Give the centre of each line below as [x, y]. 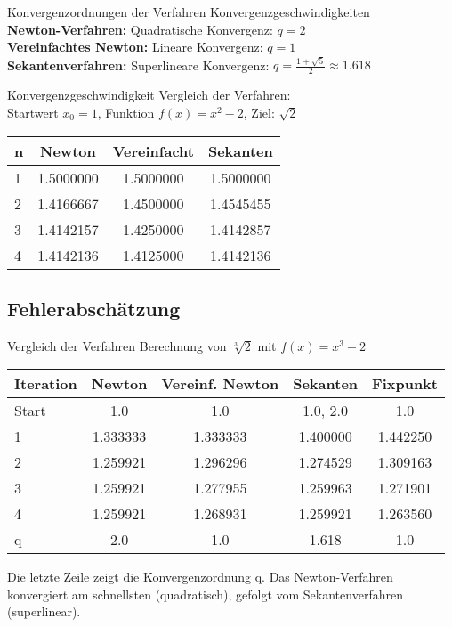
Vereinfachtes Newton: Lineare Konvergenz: [135, 47]
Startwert [33, 112]
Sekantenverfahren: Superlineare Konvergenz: [138, 65]
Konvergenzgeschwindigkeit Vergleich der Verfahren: [149, 95]
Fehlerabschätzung [94, 308]
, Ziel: [259, 112]
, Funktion [126, 112]
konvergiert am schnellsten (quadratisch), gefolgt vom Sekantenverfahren [205, 594]
